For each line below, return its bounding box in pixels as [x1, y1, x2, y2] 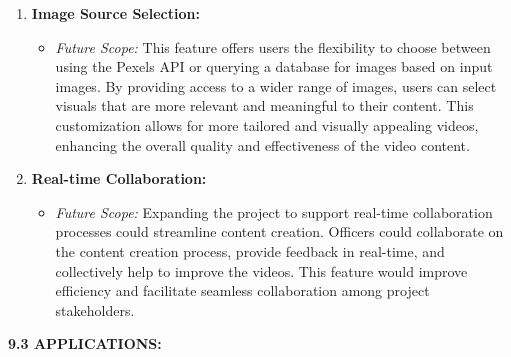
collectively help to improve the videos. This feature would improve [55, 260, 468, 281]
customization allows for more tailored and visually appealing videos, [55, 114, 479, 135]
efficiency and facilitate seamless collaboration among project [55, 280, 430, 301]
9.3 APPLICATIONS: [8, 333, 162, 354]
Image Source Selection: [31, 3, 200, 23]
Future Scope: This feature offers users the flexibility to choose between [55, 36, 491, 57]
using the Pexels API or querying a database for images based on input [55, 56, 493, 77]
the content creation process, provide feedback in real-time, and [55, 240, 445, 261]
